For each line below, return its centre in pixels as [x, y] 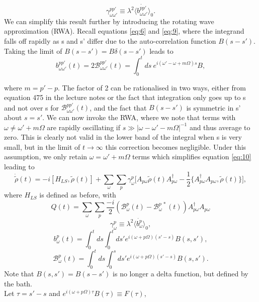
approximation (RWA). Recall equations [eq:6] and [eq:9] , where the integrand [124, 31]
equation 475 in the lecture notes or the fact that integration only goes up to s [125, 97]
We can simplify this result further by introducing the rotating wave [109, 21]
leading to [19, 166]
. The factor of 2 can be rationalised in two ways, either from [152, 87]
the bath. [18, 283]
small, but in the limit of [42, 146]
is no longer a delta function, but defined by [181, 274]
